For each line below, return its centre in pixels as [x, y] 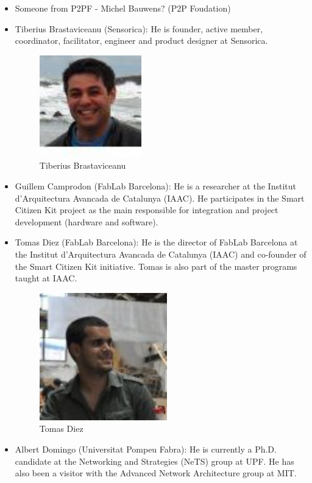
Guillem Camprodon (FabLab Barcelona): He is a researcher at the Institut [155, 185]
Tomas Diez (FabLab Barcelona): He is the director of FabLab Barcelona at [156, 242]
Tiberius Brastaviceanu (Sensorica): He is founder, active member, [139, 28]
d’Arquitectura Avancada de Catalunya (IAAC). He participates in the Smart [160, 198]
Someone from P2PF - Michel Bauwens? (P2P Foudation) [123, 8]
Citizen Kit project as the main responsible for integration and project [147, 210]
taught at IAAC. [46, 278]
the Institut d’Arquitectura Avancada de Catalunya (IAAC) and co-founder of [161, 254]
